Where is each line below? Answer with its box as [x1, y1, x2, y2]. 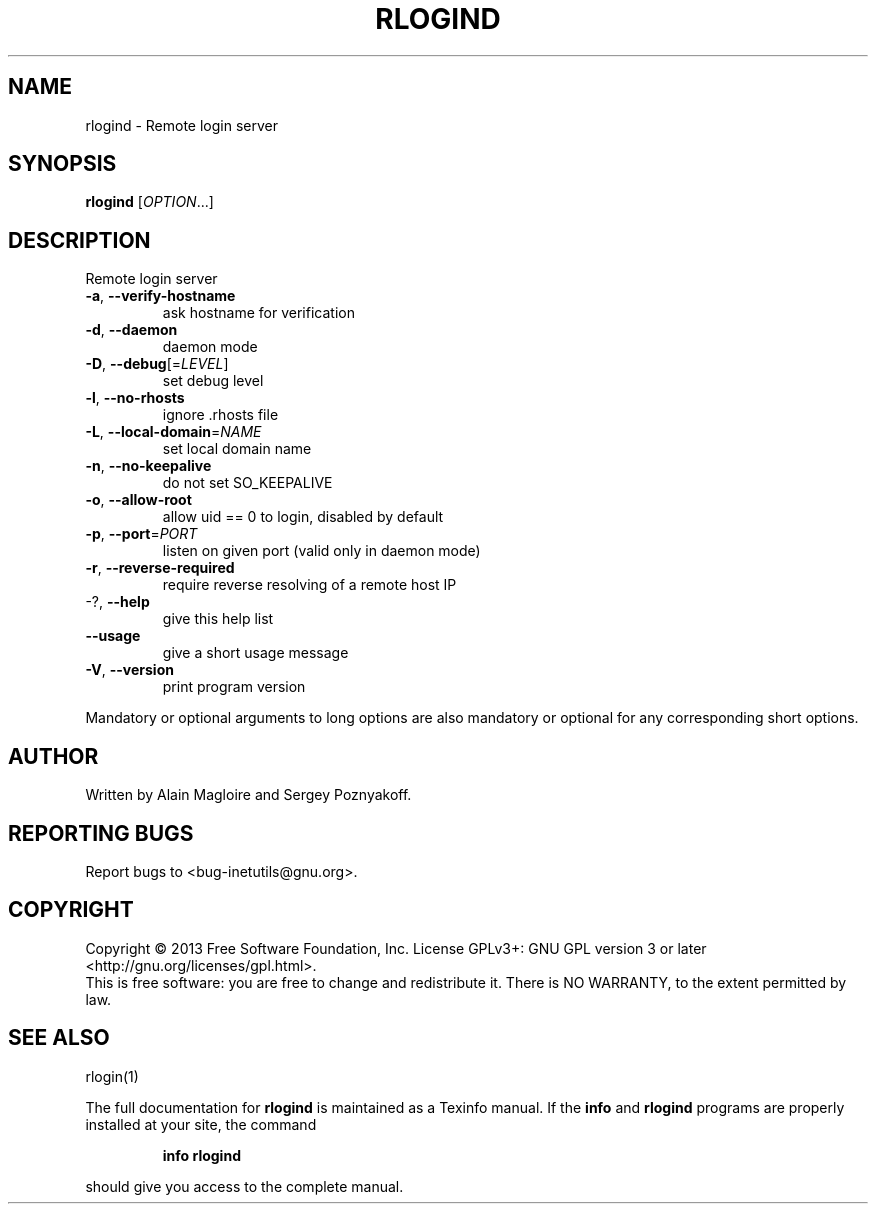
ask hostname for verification [162, 304, 355, 322]
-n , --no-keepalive [85, 457, 212, 475]
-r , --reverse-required [85, 559, 235, 577]
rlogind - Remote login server [85, 116, 279, 134]
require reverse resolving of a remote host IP [162, 576, 457, 594]
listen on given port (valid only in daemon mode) [162, 542, 481, 560]
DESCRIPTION [8, 227, 151, 253]
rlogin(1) [85, 1067, 139, 1085]
